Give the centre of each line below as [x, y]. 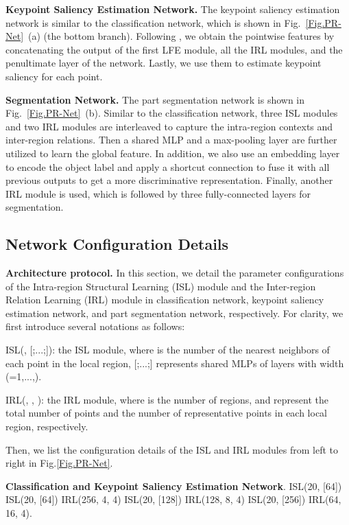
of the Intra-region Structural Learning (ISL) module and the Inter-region [161, 286]
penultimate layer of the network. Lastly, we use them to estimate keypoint [164, 63]
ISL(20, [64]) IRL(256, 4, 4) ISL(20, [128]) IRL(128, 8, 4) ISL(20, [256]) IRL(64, [173, 499]
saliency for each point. [54, 76]
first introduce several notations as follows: [95, 326]
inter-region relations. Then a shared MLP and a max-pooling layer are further [171, 140]
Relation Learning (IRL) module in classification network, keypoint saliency [165, 300]
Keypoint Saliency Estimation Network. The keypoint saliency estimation [173, 9]
